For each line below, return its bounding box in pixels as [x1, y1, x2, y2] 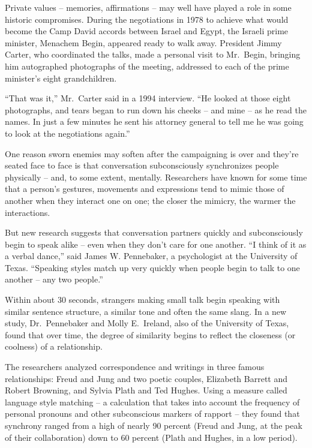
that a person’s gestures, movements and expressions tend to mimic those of [5, 182, 284, 195]
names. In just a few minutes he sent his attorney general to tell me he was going [5, 115, 304, 128]
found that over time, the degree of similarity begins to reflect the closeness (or [5, 328, 296, 341]
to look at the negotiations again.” [5, 127, 130, 139]
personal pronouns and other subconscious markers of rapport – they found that [5, 407, 300, 420]
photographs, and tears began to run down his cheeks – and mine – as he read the [5, 103, 307, 116]
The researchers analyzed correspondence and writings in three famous [5, 360, 265, 373]
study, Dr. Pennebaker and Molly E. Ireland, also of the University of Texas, [5, 317, 289, 329]
